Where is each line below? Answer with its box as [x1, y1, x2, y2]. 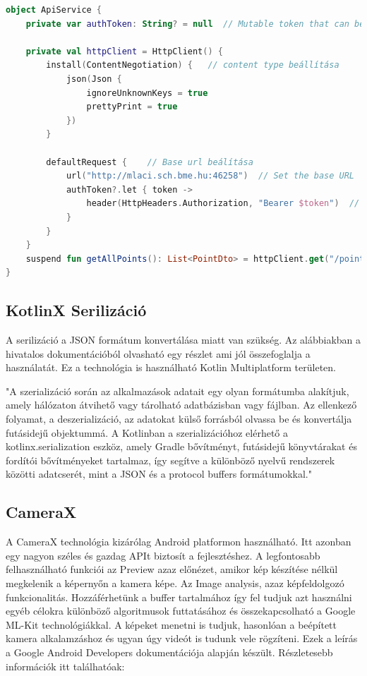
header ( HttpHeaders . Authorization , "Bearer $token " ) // [86, 198, 360, 209]
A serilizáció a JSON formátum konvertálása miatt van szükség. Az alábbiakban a [6, 332, 361, 347]
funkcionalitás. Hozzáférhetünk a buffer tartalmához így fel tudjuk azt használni [6, 589, 352, 604]
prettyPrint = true [86, 102, 178, 112]
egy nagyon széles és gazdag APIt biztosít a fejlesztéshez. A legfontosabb [6, 548, 320, 562]
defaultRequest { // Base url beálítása [46, 157, 253, 167]
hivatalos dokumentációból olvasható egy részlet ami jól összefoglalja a [6, 346, 311, 361]
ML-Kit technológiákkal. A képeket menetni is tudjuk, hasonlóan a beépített [6, 617, 337, 632]
